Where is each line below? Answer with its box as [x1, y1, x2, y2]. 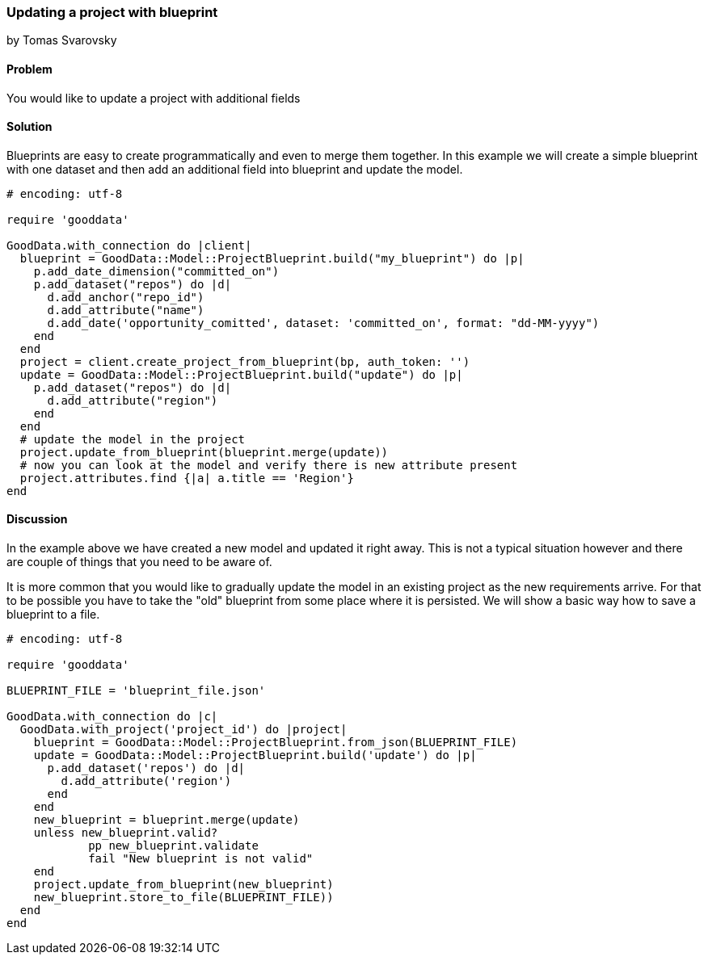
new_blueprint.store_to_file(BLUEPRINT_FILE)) [33, 891, 334, 904]
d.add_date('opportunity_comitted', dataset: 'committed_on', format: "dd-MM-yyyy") [47, 316, 600, 329]
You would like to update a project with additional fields [6, 90, 301, 105]
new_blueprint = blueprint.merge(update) [33, 813, 300, 827]
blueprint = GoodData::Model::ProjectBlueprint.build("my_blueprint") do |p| [19, 251, 525, 265]
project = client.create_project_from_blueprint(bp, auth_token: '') [19, 355, 470, 368]
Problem [6, 61, 53, 76]
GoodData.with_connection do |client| [6, 238, 252, 252]
